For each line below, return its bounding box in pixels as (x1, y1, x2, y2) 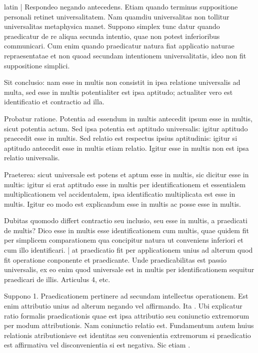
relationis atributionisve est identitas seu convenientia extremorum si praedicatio (4, 330, 251, 340)
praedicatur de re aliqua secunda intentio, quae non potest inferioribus (4, 30, 220, 41)
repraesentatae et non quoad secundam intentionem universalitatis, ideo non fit (4, 50, 246, 60)
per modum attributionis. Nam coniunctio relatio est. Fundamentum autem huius (4, 320, 254, 331)
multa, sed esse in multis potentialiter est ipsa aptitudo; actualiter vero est (4, 86, 233, 97)
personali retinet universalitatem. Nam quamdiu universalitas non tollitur (4, 11, 229, 21)
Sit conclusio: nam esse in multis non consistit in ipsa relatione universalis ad (4, 77, 240, 87)
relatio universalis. (4, 152, 60, 163)
